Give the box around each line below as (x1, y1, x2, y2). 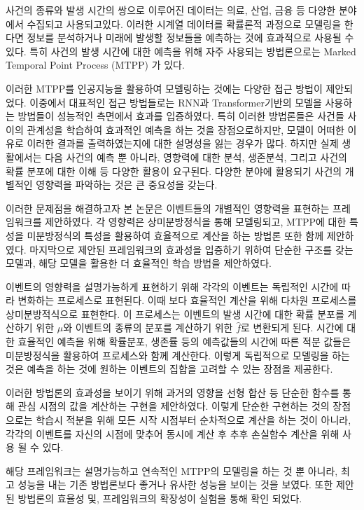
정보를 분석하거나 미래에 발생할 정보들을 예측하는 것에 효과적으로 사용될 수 (27, 30, 354, 45)
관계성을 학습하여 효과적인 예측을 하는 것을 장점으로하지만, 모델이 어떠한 (27, 122, 344, 137)
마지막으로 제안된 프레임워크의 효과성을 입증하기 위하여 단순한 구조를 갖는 (29, 242, 353, 256)
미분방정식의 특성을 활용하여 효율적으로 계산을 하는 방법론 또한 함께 (27, 228, 324, 242)
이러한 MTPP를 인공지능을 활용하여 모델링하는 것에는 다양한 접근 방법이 (6, 81, 323, 95)
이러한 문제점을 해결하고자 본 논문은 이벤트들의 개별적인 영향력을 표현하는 (6, 200, 330, 215)
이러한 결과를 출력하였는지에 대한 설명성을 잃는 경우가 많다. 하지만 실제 (27, 136, 339, 151)
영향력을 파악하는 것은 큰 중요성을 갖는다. (36, 177, 218, 192)
